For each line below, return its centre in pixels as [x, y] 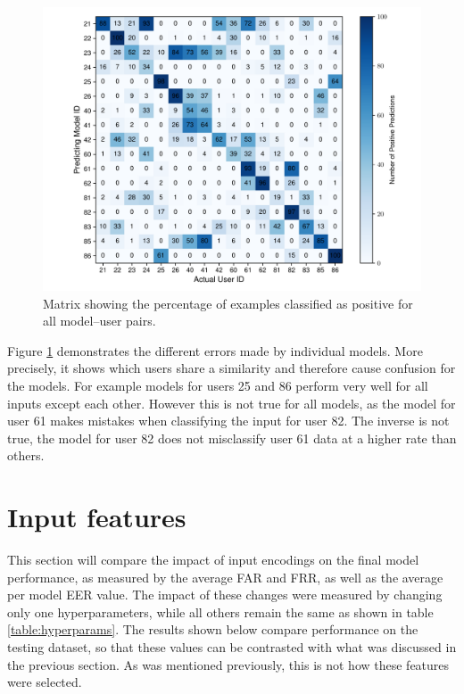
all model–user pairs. [99, 321]
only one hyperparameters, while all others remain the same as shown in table [220, 611]
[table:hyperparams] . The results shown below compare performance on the [213, 629]
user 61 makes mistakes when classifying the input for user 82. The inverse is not [228, 421]
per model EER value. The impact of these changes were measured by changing [225, 595]
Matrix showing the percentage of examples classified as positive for [228, 303]
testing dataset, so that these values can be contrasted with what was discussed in [232, 647]
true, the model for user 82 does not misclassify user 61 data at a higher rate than [232, 438]
